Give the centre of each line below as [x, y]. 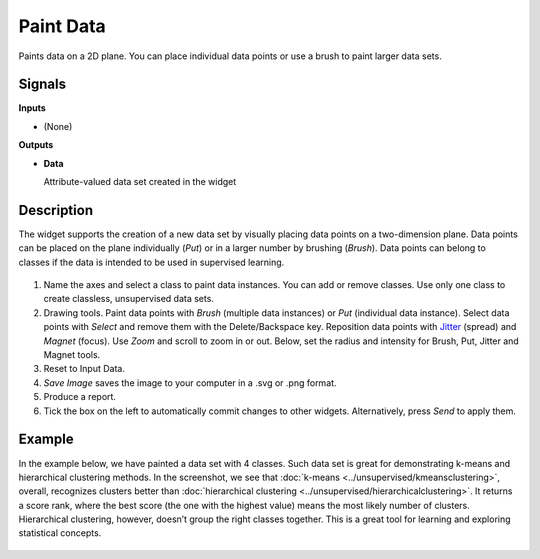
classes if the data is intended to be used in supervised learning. [151, 262]
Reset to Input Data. [84, 369]
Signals [42, 84]
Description [56, 210]
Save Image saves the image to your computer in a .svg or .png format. [190, 382]
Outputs [36, 145]
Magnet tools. [72, 355]
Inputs [32, 108]
